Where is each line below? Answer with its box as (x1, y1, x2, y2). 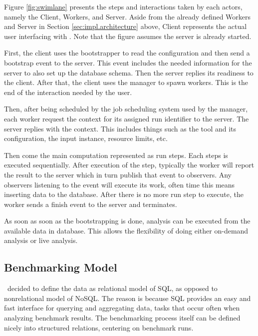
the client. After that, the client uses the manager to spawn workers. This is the (4, 77, 249, 87)
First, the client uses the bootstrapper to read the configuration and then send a (4, 47, 250, 58)
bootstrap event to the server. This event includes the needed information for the (4, 57, 252, 67)
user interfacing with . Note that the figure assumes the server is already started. (4, 30, 252, 41)
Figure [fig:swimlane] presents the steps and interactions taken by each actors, (4, 1, 243, 11)
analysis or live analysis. (4, 235, 78, 245)
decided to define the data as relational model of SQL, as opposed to (7, 283, 218, 293)
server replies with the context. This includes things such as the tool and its (4, 123, 237, 133)
